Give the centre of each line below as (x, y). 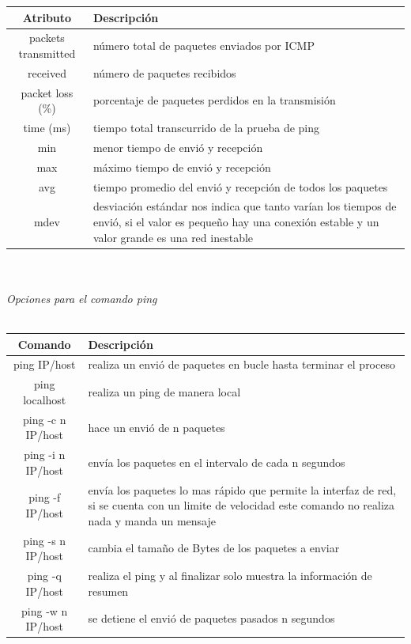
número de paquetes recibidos (164, 72)
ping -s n (45, 540)
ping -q (44, 576)
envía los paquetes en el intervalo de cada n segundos (217, 462)
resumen (108, 591)
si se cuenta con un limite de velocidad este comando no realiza (241, 505)
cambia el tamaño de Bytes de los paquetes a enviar (214, 548)
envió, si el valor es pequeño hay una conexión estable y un (236, 222)
